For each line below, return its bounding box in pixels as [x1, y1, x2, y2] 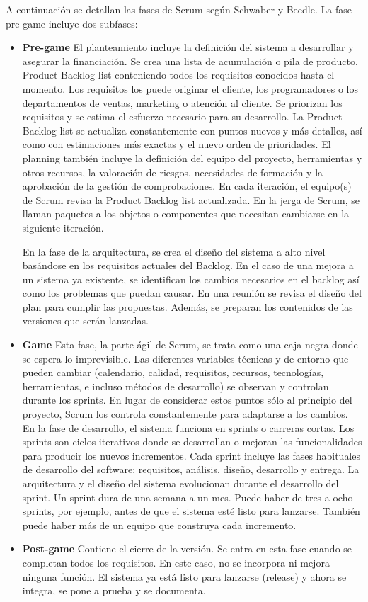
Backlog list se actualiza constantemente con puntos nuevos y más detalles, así [22, 123, 362, 137]
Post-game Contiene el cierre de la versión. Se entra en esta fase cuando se [22, 541, 352, 556]
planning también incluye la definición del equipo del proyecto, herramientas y [22, 150, 362, 165]
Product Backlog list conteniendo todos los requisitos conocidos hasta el [22, 67, 335, 82]
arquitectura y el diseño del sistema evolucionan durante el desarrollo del [22, 476, 339, 490]
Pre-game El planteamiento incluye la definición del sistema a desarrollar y [22, 40, 354, 55]
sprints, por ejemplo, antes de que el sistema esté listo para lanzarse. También [22, 504, 360, 518]
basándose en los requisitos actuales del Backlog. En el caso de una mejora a [22, 258, 354, 273]
